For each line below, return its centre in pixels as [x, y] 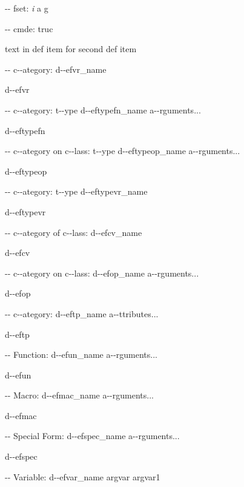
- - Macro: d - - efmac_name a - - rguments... [79, 395]
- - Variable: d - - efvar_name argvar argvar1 [83, 476]
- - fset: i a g [27, 8]
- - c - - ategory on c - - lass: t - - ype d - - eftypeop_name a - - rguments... [123, 151]
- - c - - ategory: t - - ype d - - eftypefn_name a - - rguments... [103, 109]
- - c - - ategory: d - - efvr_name [56, 69]
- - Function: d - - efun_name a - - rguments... [81, 354]
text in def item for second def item [71, 49]
